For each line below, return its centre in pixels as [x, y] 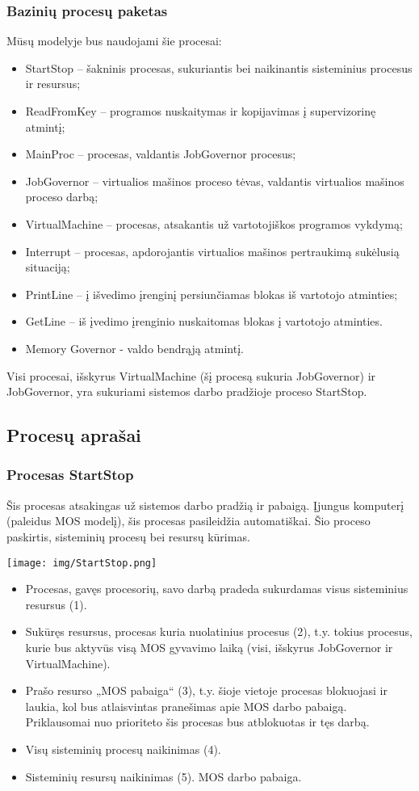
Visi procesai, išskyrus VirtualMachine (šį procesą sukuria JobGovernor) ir [191, 375]
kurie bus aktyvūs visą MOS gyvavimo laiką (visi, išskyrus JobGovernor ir [209, 647]
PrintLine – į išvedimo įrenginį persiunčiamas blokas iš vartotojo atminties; [212, 294]
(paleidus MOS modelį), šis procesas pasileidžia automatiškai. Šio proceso [189, 521]
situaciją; [48, 267]
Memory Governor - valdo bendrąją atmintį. [134, 348]
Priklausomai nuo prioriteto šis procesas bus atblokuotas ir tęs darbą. [197, 722]
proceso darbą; [62, 197]
